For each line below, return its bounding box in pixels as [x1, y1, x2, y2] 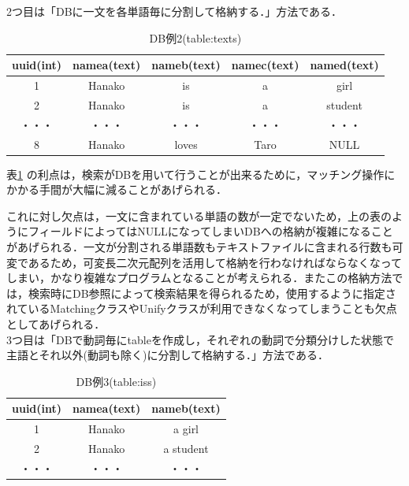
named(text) [310, 57, 379, 73]
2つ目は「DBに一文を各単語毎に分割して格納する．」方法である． [6, 3, 343, 19]
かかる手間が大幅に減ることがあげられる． [6, 181, 227, 198]
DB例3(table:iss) [76, 373, 157, 389]
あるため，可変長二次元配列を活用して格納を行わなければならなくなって [28, 254, 403, 270]
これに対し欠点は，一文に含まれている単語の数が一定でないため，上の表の [6, 207, 392, 224]
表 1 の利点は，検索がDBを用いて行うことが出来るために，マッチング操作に [6, 165, 396, 182]
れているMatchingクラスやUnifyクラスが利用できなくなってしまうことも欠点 [6, 300, 397, 317]
